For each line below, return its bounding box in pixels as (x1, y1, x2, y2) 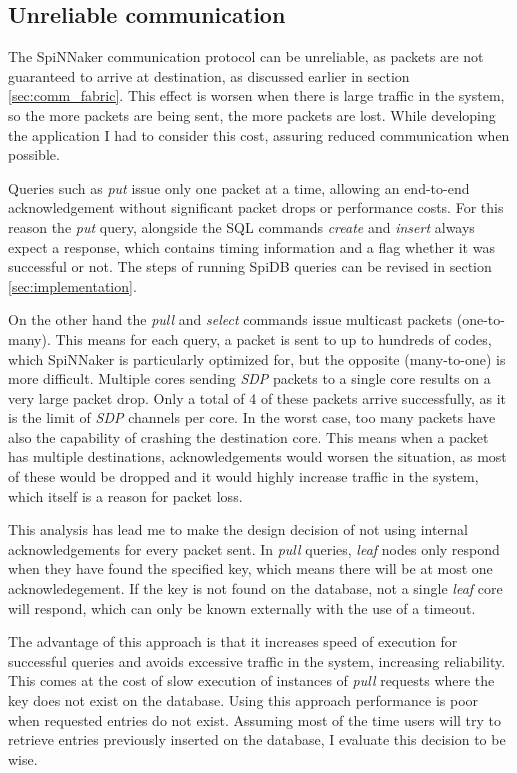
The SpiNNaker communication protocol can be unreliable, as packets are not (8, 46, 484, 67)
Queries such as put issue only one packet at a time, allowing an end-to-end (8, 177, 470, 198)
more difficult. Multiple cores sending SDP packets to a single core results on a (8, 368, 491, 389)
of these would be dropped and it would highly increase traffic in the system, (8, 466, 479, 487)
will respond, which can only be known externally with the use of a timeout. (8, 597, 476, 618)
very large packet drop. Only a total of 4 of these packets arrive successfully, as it (8, 387, 507, 408)
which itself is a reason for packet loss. (8, 485, 243, 506)
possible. (8, 144, 60, 165)
